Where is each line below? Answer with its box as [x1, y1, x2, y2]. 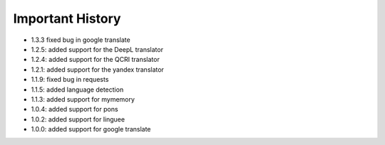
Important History [13, 11, 121, 26]
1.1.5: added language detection [31, 85, 124, 94]
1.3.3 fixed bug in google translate [31, 36, 131, 44]
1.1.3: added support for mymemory [31, 95, 135, 103]
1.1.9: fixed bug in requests [31, 75, 109, 84]
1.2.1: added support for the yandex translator [31, 65, 164, 74]
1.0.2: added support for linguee [31, 114, 125, 124]
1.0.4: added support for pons [31, 105, 118, 114]
